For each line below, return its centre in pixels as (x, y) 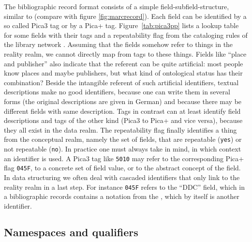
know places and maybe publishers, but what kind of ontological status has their (123, 73)
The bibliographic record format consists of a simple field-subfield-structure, (117, 6)
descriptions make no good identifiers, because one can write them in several (117, 92)
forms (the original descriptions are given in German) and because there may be (123, 101)
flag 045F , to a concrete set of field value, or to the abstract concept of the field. (122, 168)
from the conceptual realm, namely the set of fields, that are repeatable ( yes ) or (123, 139)
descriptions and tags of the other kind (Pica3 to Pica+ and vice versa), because (123, 120)
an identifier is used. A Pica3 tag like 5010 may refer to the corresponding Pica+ (124, 158)
